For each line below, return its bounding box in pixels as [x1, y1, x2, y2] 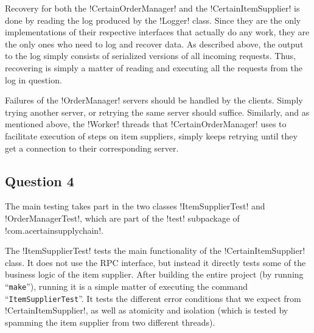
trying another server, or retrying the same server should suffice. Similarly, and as [5, 105, 310, 118]
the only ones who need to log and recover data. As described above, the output [5, 37, 304, 50]
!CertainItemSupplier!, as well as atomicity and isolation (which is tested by [5, 304, 288, 317]
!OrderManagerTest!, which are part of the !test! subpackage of [5, 211, 240, 224]
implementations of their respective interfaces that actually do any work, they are [5, 26, 310, 38]
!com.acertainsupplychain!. [5, 223, 103, 236]
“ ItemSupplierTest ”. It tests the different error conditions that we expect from [5, 292, 301, 304]
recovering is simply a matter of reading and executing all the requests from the [5, 61, 302, 74]
